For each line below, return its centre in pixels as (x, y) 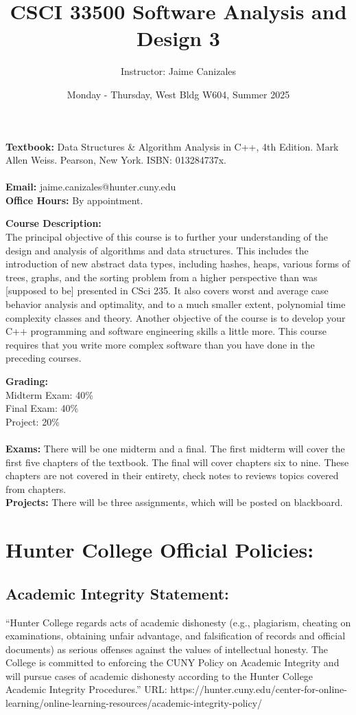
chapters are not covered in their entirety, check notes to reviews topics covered (172, 475)
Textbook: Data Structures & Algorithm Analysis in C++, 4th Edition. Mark (172, 146)
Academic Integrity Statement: (117, 593)
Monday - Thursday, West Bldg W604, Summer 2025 (178, 94)
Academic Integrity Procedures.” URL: (86, 689)
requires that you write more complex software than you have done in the (160, 344)
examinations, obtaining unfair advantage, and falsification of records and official (176, 636)
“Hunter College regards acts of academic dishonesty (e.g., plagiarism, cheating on (178, 622)
